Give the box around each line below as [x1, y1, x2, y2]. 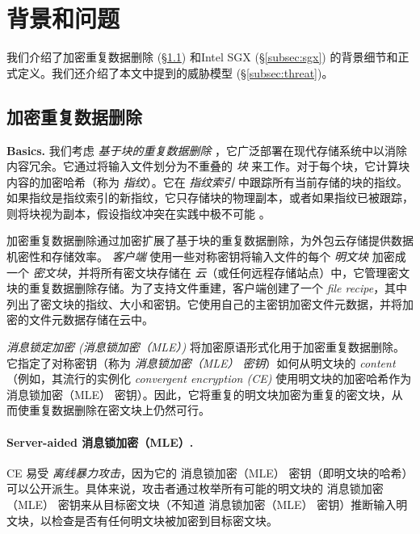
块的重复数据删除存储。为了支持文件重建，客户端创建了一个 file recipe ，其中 [6, 280, 408, 296]
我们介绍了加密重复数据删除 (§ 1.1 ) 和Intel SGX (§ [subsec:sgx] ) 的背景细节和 [6, 48, 398, 65]
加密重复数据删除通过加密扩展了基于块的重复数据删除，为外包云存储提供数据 [6, 232, 414, 249]
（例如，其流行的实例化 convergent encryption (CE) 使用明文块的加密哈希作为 [6, 370, 412, 387]
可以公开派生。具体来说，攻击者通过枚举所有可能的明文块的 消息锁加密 [6, 480, 384, 497]
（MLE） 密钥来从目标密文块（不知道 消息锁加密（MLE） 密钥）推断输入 [6, 496, 397, 512]
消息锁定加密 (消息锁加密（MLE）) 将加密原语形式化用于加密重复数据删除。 [6, 338, 405, 355]
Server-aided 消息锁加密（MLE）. [6, 433, 194, 450]
